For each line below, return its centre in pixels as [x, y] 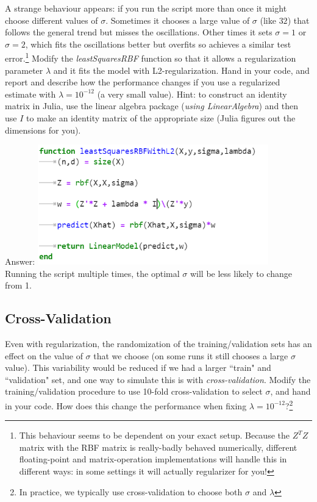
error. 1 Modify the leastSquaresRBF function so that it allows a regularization [151, 57]
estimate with [30, 94]
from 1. [18, 285]
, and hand [290, 391]
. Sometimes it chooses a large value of [178, 20]
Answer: [20, 261]
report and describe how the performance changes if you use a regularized [143, 82]
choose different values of [52, 20]
